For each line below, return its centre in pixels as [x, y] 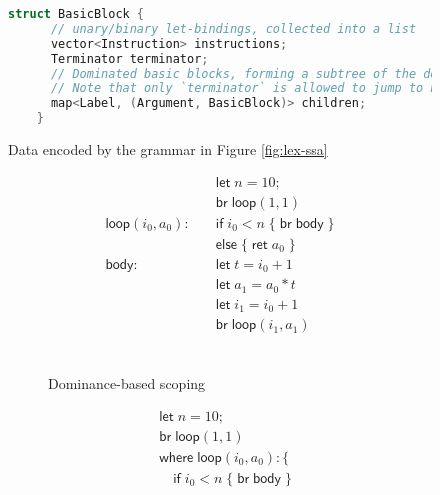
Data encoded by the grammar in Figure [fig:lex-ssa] [168, 149]
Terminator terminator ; [129, 58]
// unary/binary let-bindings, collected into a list [233, 28]
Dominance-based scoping [127, 383]
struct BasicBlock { [76, 14]
